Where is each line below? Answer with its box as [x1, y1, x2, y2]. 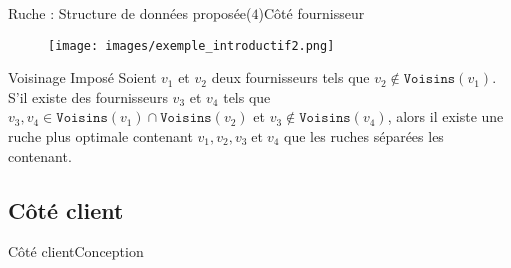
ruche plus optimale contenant [8, 126, 193, 147]
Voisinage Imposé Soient [8, 67, 157, 88]
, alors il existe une [387, 106, 504, 127]
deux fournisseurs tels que [211, 67, 370, 88]
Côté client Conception [8, 241, 144, 262]
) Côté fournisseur [258, 3, 365, 23]
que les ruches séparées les [284, 126, 444, 147]
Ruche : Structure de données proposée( [8, 3, 252, 23]
